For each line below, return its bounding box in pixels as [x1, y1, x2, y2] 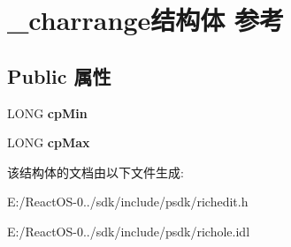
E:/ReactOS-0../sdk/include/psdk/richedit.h [7, 192, 249, 211]
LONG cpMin [7, 103, 88, 122]
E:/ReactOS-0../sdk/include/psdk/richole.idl [7, 221, 250, 240]
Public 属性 [7, 62, 111, 89]
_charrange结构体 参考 [7, 2, 284, 38]
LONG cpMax [7, 133, 90, 152]
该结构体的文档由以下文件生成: [7, 162, 184, 181]
